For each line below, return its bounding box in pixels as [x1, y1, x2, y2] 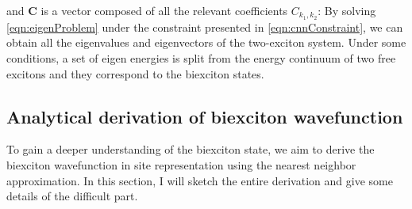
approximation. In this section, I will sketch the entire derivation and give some [6, 172, 393, 188]
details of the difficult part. [6, 188, 138, 204]
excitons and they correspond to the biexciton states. [6, 65, 264, 82]
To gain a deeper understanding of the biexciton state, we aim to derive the [6, 141, 375, 158]
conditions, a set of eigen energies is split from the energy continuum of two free [6, 50, 396, 66]
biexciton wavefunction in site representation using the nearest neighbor [6, 157, 356, 173]
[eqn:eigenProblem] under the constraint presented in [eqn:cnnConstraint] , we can [6, 18, 403, 35]
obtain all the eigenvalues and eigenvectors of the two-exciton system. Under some [6, 34, 406, 51]
